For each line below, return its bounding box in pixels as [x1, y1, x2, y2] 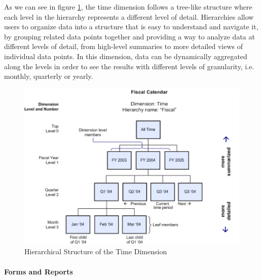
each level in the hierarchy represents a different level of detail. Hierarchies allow [4, 11, 254, 22]
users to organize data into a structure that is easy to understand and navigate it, [4, 21, 258, 32]
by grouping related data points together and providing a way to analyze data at [4, 31, 255, 41]
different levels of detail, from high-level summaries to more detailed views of [4, 41, 243, 52]
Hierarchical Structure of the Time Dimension [24, 246, 167, 257]
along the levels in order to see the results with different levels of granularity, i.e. [4, 61, 254, 71]
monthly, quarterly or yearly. [4, 71, 93, 81]
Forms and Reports [4, 266, 73, 276]
